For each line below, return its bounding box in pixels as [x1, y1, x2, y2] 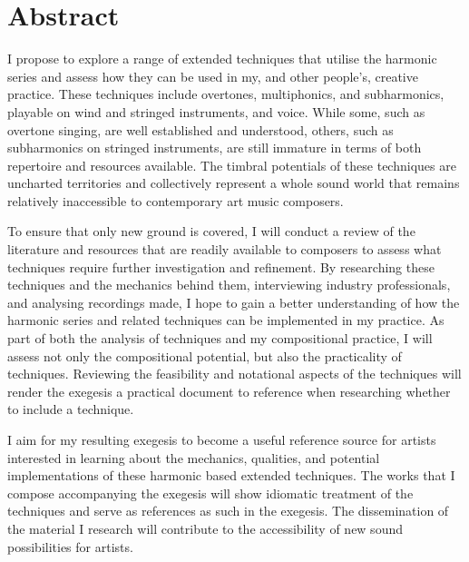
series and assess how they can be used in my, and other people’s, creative [7, 66, 418, 85]
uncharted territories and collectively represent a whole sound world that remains [7, 173, 460, 192]
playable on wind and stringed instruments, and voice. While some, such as [7, 102, 425, 121]
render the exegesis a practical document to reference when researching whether [7, 381, 451, 400]
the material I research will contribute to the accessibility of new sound [7, 518, 403, 537]
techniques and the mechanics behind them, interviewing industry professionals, [7, 275, 451, 294]
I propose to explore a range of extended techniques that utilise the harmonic [7, 49, 437, 68]
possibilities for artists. [7, 537, 133, 556]
